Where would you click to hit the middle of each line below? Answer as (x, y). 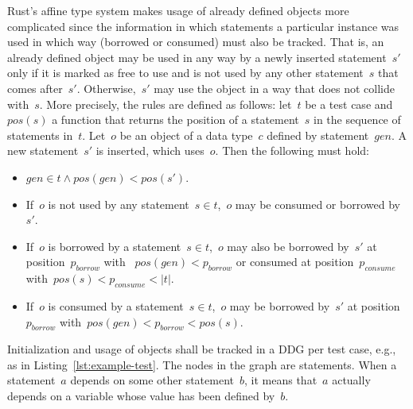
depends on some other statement (152, 380)
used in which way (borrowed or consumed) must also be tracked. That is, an (196, 42)
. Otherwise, (106, 88)
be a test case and (349, 104)
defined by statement (318, 135)
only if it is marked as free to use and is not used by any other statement (185, 73)
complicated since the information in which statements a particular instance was (203, 26)
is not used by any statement (119, 204)
